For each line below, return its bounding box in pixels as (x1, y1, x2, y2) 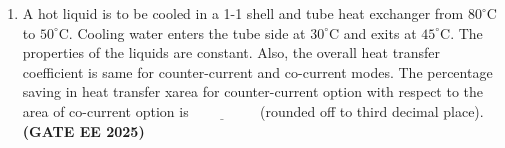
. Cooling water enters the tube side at (68, 22, 306, 43)
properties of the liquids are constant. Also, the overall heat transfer (22, 42, 440, 63)
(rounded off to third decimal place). (259, 100, 484, 121)
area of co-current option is (22, 100, 189, 121)
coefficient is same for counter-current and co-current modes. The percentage (22, 61, 493, 82)
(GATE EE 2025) (22, 120, 145, 141)
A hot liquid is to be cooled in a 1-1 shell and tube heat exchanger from (22, 3, 464, 23)
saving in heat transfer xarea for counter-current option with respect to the (22, 81, 484, 102)
